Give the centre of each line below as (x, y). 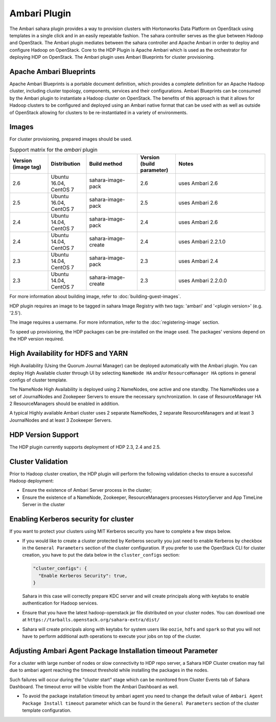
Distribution (66, 164)
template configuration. (47, 710)
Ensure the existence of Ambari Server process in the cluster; (87, 490)
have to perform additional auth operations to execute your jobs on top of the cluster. (112, 636)
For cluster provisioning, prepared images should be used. (71, 139)
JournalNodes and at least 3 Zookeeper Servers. (61, 420)
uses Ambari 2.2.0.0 (203, 281)
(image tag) (27, 167)
